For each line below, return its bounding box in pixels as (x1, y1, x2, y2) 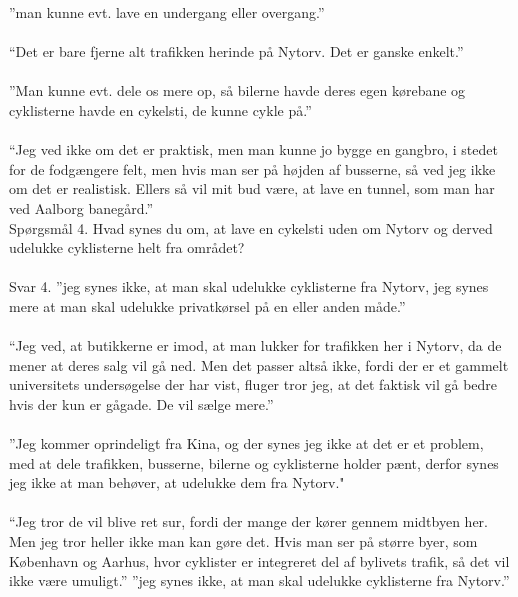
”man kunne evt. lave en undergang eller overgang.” (9, 2, 325, 22)
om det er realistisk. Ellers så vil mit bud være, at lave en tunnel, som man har (9, 178, 495, 199)
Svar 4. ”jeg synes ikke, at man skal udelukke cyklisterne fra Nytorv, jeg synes (9, 276, 489, 297)
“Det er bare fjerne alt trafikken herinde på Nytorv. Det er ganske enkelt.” (9, 41, 464, 62)
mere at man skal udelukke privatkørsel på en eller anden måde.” (9, 295, 406, 316)
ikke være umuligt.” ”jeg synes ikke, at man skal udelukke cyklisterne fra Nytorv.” (9, 570, 510, 591)
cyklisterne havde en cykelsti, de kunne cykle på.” (9, 99, 312, 120)
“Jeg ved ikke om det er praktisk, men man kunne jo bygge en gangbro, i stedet (9, 139, 498, 160)
